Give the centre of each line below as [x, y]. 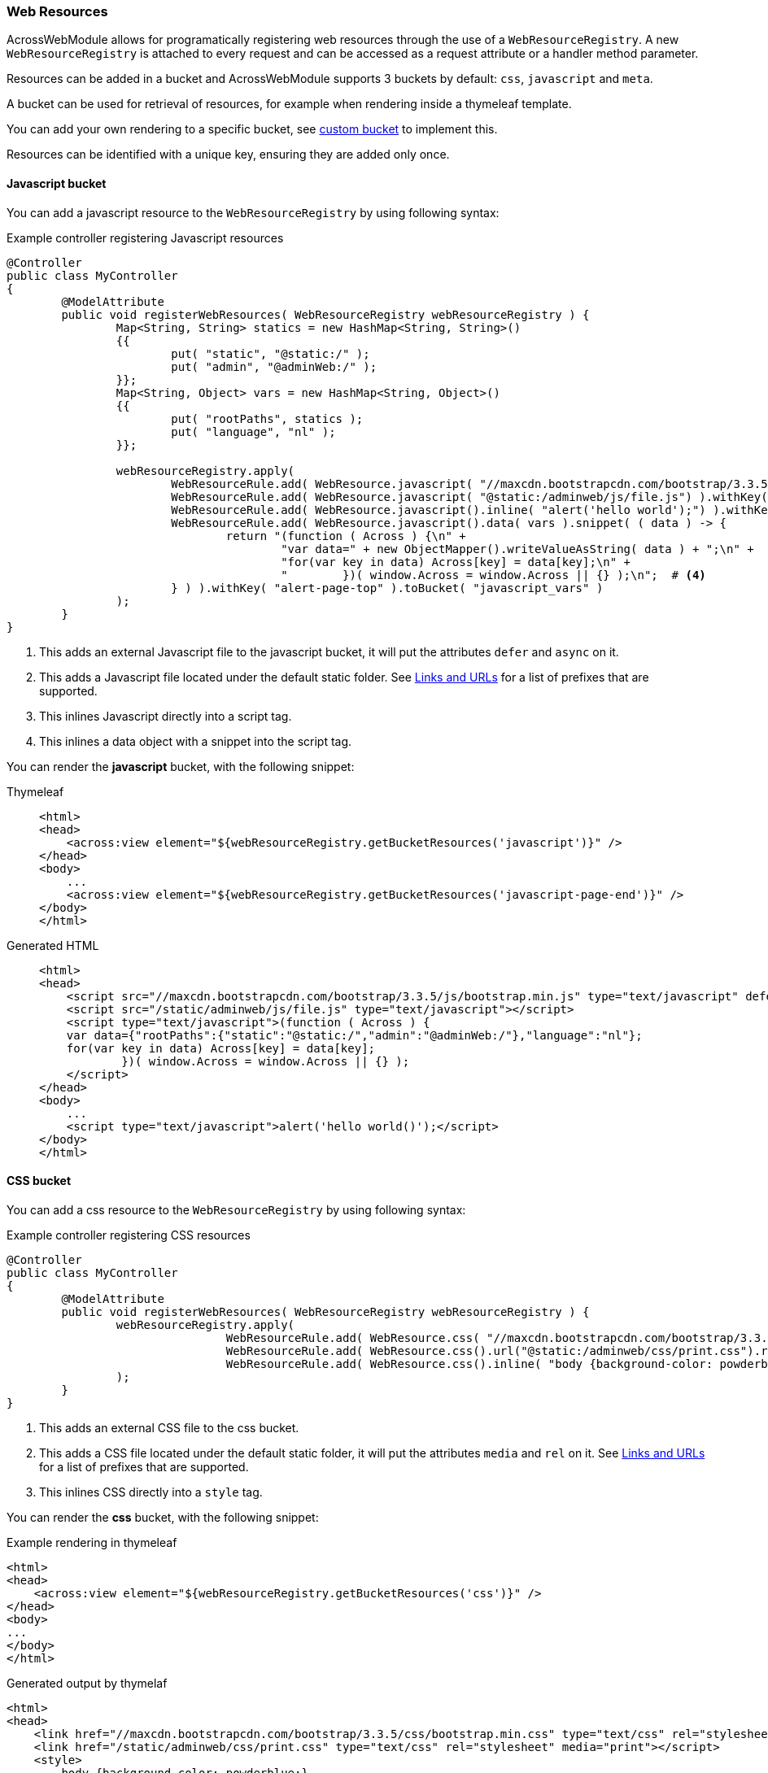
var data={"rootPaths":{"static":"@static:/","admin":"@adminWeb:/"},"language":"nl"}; [354, 1035]
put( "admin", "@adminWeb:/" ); [274, 366]
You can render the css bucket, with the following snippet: [163, 1517]
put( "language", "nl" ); [253, 431]
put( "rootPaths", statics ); [267, 418]
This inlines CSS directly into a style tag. [151, 1492]
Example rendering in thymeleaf [92, 1542]
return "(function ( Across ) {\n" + [346, 536]
